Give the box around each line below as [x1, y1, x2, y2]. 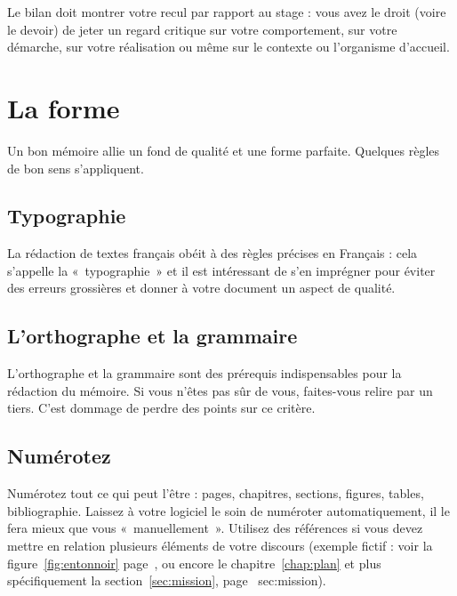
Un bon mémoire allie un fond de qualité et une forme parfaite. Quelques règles [7, 141, 440, 159]
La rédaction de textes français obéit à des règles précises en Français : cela [7, 244, 418, 262]
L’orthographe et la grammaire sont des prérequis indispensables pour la [7, 364, 402, 383]
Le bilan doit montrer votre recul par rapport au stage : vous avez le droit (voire [7, 3, 446, 20]
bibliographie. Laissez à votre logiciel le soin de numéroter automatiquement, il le [7, 501, 450, 519]
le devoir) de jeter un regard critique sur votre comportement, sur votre [7, 20, 397, 38]
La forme [7, 89, 120, 125]
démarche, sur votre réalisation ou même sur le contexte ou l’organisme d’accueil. [7, 37, 450, 56]
